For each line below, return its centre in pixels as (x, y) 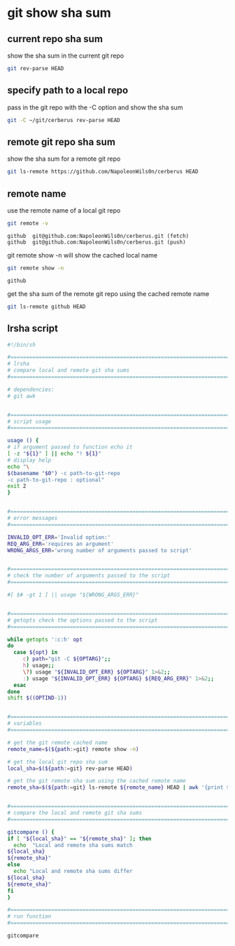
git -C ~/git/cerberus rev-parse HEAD (64, 120)
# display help (29, 460)
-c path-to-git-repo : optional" (56, 480)
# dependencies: (31, 389)
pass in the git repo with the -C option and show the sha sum (95, 107)
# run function (29, 917)
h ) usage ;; (38, 665)
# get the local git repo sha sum (58, 762)
